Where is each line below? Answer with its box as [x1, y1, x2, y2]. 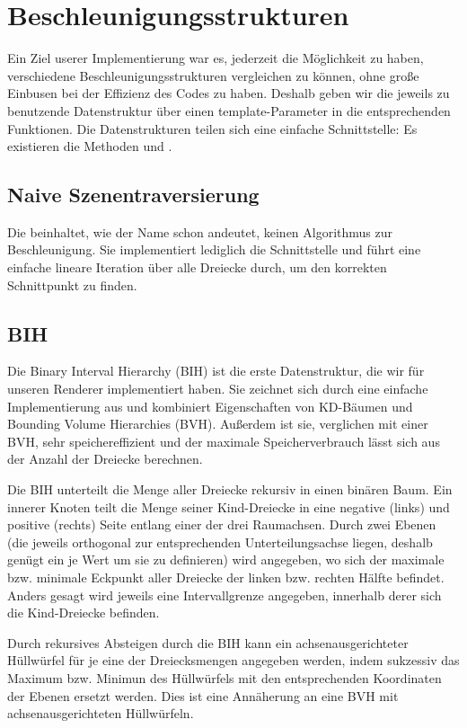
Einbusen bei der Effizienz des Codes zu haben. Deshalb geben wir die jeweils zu [7, 84, 450, 102]
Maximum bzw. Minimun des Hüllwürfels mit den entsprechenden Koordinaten [7, 668, 442, 687]
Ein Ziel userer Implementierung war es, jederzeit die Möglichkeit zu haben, [7, 49, 424, 67]
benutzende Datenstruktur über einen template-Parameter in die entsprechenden [7, 101, 451, 120]
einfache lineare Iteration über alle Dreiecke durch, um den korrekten [7, 258, 387, 277]
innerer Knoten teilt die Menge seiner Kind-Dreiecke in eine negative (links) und [7, 497, 450, 516]
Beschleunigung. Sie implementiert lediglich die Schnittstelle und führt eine [7, 240, 421, 259]
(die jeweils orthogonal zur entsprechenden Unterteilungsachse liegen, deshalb [7, 532, 433, 551]
